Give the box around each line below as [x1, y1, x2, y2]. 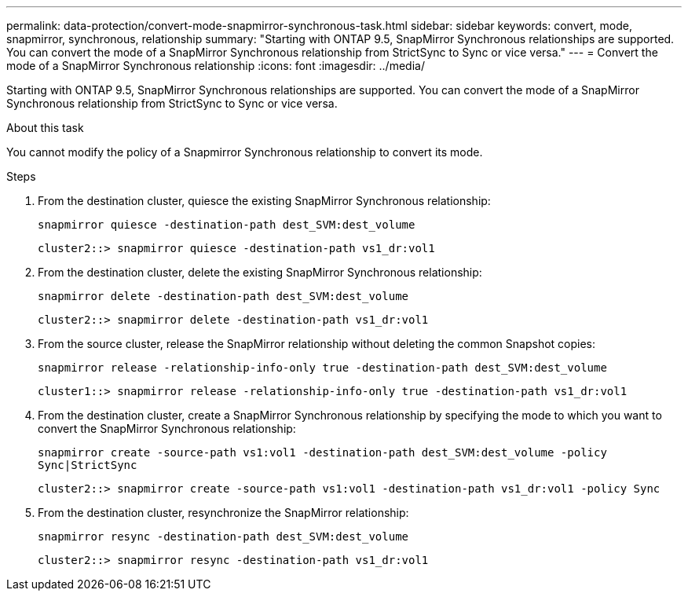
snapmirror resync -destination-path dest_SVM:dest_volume [38, 530, 409, 543]
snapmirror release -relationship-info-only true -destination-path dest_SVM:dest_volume [38, 361, 607, 374]
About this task [6, 121, 84, 134]
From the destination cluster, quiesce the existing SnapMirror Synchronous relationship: [38, 194, 491, 207]
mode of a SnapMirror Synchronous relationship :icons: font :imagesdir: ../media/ [6, 59, 425, 72]
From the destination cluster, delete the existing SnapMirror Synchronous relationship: [38, 266, 482, 279]
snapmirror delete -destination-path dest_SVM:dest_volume [38, 290, 409, 302]
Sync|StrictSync [38, 459, 137, 471]
